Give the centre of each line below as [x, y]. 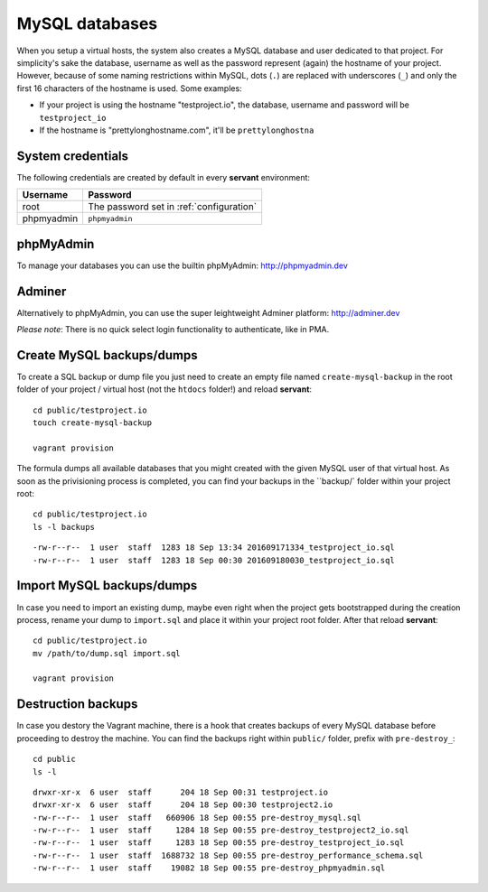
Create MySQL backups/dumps [107, 355]
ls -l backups [64, 527]
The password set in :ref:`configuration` [173, 207]
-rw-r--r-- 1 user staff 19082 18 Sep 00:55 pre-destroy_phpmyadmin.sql [209, 868]
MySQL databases [87, 23]
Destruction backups [77, 704]
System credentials [73, 156]
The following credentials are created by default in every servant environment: [164, 177]
